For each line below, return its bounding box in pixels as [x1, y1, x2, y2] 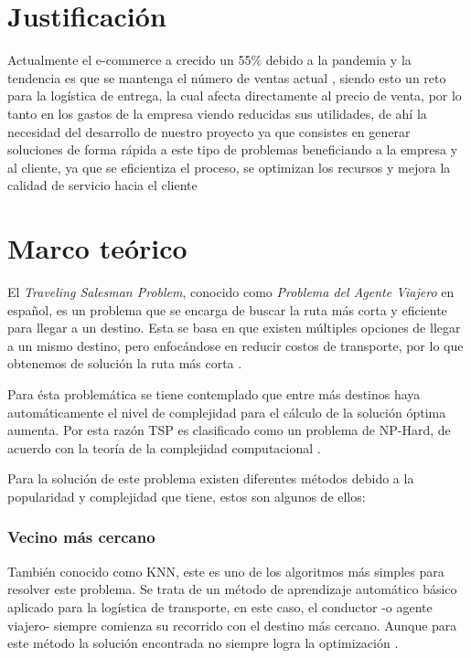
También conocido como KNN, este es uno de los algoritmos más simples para [7, 561, 444, 580]
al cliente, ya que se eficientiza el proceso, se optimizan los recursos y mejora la [7, 157, 451, 176]
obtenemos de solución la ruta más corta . [7, 354, 242, 373]
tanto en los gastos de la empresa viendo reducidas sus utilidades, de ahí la [7, 103, 427, 122]
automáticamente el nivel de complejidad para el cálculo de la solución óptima [7, 402, 446, 421]
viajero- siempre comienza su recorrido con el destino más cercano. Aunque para [7, 615, 457, 634]
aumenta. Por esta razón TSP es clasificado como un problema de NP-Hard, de [7, 420, 451, 440]
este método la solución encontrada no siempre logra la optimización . [7, 633, 399, 653]
